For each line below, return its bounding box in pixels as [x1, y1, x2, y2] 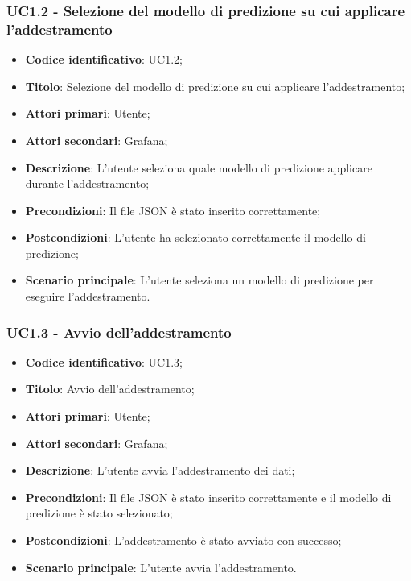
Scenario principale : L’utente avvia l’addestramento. [25, 558, 297, 575]
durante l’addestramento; [25, 175, 150, 192]
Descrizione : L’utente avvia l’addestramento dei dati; [25, 462, 295, 479]
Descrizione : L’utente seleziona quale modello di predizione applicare [25, 159, 372, 176]
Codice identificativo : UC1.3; [25, 353, 183, 370]
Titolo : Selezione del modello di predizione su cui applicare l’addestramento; [25, 77, 405, 94]
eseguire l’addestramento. [25, 288, 150, 305]
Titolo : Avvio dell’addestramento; [25, 380, 195, 397]
